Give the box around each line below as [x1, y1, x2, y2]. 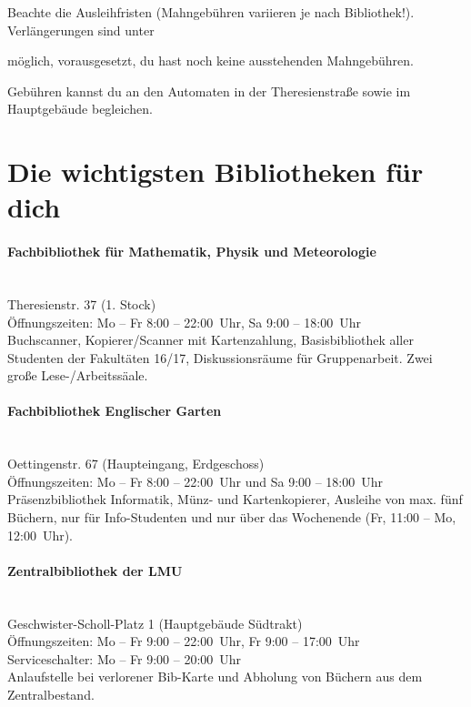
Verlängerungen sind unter [7, 20, 155, 39]
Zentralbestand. [7, 685, 95, 704]
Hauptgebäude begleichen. [7, 99, 153, 118]
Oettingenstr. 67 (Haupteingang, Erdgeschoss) [7, 454, 265, 473]
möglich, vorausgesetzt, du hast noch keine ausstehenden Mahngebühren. [7, 51, 414, 70]
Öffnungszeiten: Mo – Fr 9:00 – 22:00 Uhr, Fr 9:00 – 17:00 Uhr [7, 631, 360, 651]
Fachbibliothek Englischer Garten [7, 401, 222, 420]
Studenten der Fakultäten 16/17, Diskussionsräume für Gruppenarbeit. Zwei [7, 348, 433, 367]
